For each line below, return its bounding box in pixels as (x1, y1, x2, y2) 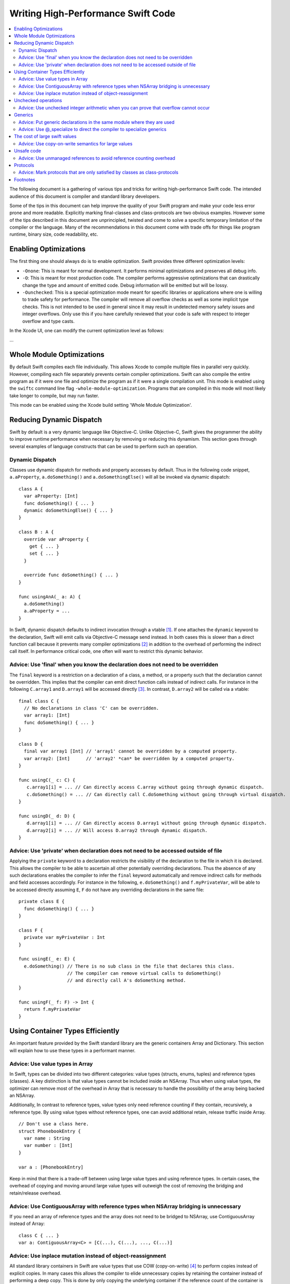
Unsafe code (14, 148, 41, 154)
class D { (18, 741, 43, 747)
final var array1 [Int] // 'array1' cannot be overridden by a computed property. (24, 748, 238, 754)
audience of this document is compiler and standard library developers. (9, 193, 161, 199)
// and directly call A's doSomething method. (67, 977, 187, 984)
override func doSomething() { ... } (24, 572, 119, 578)
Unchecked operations (14, 98, 63, 104)
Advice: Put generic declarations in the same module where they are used (18, 119, 175, 125)
